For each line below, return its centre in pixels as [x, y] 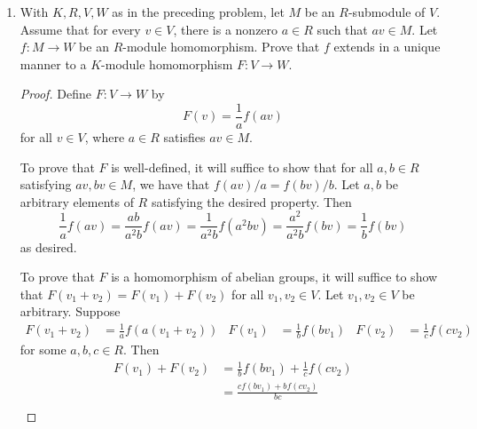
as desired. [48, 246]
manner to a [53, 64]
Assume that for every [80, 29]
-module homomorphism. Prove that [221, 47]
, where [105, 137]
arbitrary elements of [77, 201]
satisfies [184, 137]
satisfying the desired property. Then [251, 201]
